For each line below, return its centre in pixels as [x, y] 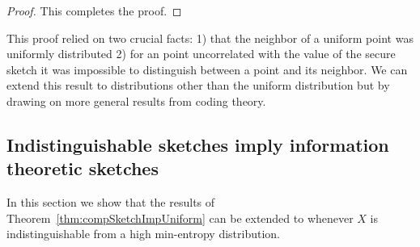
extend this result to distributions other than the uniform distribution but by [198, 85]
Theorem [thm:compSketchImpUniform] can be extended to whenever [180, 218]
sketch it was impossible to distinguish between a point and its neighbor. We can [207, 69]
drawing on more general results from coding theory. [136, 100]
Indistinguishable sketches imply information [198, 144]
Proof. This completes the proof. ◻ [94, 10]
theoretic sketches [83, 168]
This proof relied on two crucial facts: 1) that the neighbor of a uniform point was [210, 38]
